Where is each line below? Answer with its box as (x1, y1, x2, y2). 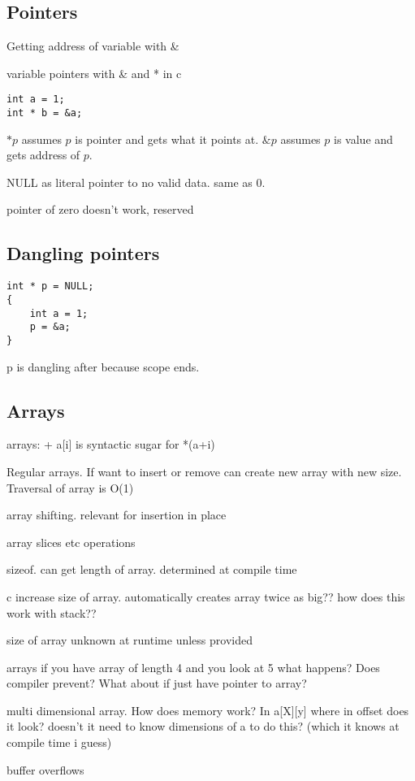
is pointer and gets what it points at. (75, 130, 259, 147)
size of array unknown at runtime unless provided (6, 631, 253, 649)
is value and (334, 130, 393, 147)
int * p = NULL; (6, 280, 94, 293)
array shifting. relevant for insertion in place (6, 506, 227, 523)
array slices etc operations (6, 533, 136, 550)
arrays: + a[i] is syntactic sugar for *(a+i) (6, 436, 215, 453)
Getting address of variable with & (6, 37, 179, 54)
